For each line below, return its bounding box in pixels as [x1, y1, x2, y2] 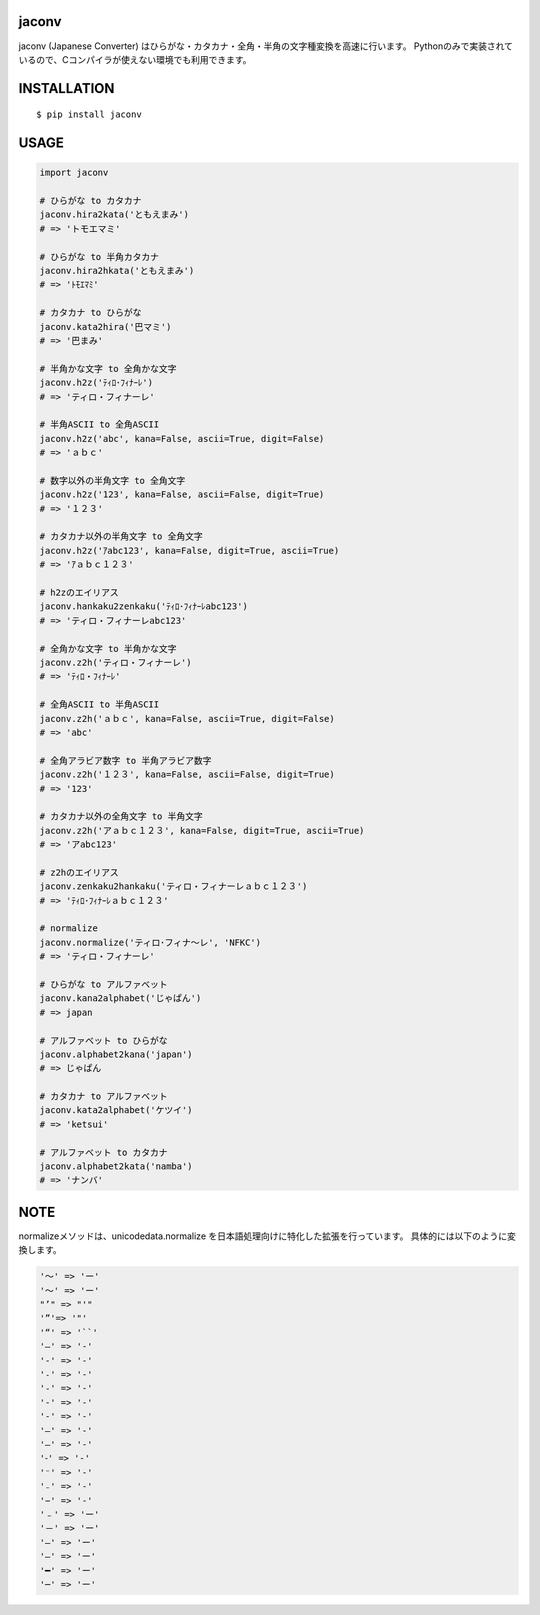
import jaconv [39, 167, 109, 179]
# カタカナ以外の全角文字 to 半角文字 [39, 811, 204, 822]
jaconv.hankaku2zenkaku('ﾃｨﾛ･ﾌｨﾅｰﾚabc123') [39, 601, 249, 612]
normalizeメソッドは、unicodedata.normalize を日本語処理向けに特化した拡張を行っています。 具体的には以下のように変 [18, 1230, 517, 1242]
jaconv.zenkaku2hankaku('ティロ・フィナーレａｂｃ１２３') [39, 881, 308, 892]
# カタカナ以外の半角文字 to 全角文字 [39, 531, 204, 542]
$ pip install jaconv [36, 109, 142, 120]
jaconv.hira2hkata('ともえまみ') [39, 265, 195, 277]
